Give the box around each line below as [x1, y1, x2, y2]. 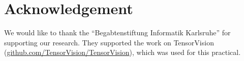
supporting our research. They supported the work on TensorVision [4, 37, 214, 47]
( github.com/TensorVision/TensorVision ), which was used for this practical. [4, 47, 241, 57]
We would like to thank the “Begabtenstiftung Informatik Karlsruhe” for [4, 27, 231, 38]
